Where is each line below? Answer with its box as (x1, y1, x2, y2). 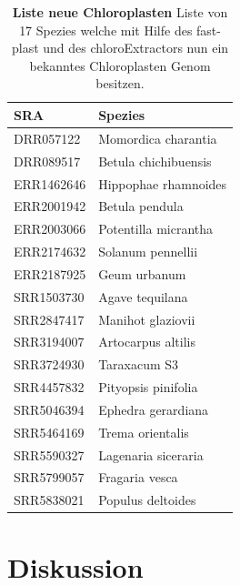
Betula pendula (98, 197, 184, 216)
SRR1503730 (14, 287, 85, 306)
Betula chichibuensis (98, 151, 212, 170)
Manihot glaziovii (98, 309, 195, 328)
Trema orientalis (98, 422, 189, 441)
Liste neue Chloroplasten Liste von (12, 3, 228, 21)
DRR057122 (14, 128, 81, 147)
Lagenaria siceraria (98, 445, 204, 464)
